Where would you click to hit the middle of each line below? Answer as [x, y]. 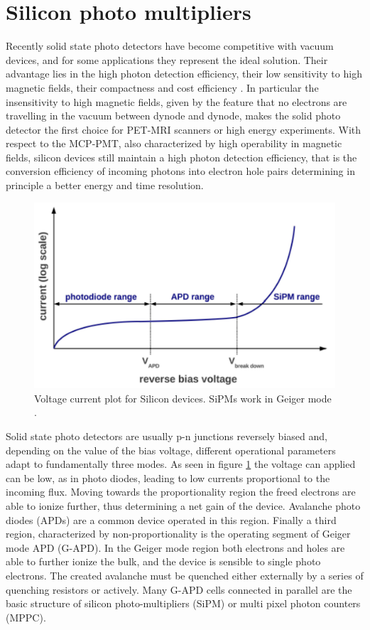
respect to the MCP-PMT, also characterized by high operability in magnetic [174, 143]
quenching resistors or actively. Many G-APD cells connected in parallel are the [179, 589]
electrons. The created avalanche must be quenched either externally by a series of [185, 575]
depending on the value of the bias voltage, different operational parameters [171, 450]
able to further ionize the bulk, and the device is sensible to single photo [163, 561]
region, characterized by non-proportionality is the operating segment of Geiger [178, 534]
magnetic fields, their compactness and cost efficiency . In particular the [162, 87]
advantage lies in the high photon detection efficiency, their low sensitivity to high [184, 74]
